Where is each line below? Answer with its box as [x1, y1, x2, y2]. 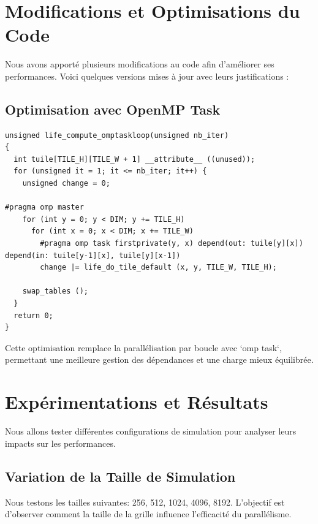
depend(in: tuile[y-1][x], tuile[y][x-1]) [5, 251, 181, 260]
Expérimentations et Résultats [5, 389, 268, 414]
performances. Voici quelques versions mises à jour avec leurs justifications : [5, 69, 289, 82]
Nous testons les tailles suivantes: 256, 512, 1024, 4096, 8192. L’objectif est [5, 495, 285, 508]
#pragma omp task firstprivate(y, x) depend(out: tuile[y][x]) [40, 239, 303, 248]
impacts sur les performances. [5, 436, 116, 449]
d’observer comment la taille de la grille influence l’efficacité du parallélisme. [5, 507, 292, 520]
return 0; [13, 311, 53, 320]
